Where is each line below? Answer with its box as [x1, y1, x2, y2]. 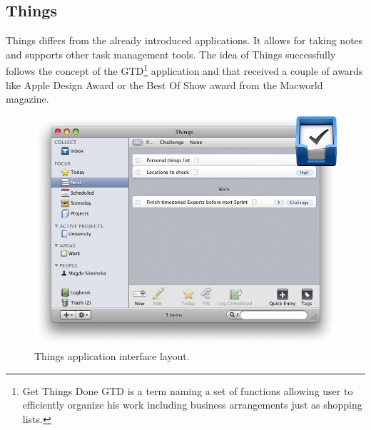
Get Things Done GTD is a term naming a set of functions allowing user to [22, 383, 353, 398]
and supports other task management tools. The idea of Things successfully [6, 46, 336, 61]
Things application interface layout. [34, 348, 190, 363]
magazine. [6, 91, 49, 106]
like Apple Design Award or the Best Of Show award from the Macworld [6, 77, 323, 92]
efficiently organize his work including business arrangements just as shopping [22, 397, 362, 412]
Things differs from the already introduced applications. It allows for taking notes [6, 33, 363, 48]
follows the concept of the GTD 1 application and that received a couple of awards [6, 61, 363, 78]
